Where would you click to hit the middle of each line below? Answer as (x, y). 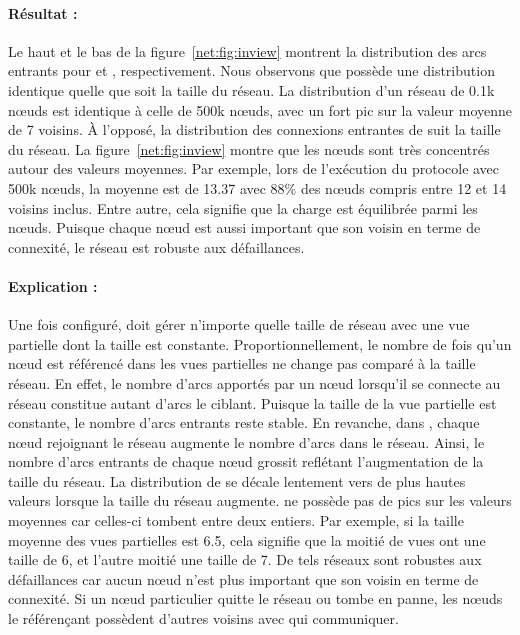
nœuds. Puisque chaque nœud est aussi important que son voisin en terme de (244, 227)
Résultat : (43, 12)
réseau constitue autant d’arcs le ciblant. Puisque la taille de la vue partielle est (252, 402)
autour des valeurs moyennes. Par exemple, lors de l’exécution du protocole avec (254, 168)
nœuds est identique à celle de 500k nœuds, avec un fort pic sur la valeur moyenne (260, 109)
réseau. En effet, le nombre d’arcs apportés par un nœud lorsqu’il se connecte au (254, 382)
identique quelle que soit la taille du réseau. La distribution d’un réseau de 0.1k (251, 89)
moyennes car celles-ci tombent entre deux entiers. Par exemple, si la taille (236, 520)
